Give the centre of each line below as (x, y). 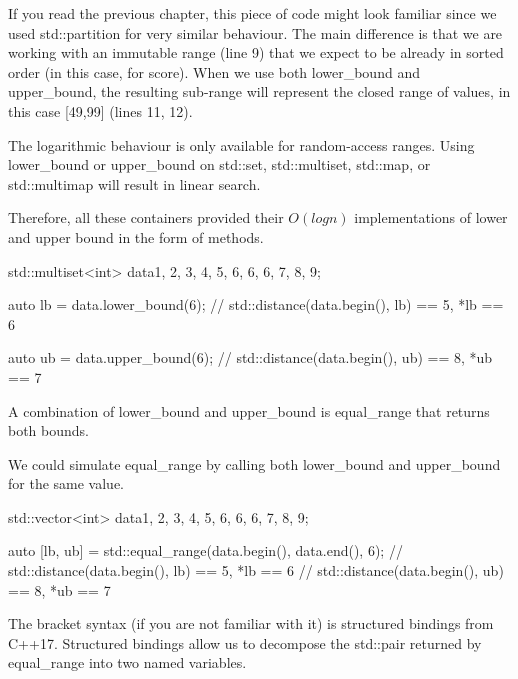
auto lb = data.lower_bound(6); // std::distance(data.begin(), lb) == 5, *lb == (256, 304)
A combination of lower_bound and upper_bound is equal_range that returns (249, 410)
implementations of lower (431, 217)
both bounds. (49, 430)
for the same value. (66, 483)
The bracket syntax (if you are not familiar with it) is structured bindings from (251, 623)
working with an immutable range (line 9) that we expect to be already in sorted (256, 52)
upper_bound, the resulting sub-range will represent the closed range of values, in (259, 91)
